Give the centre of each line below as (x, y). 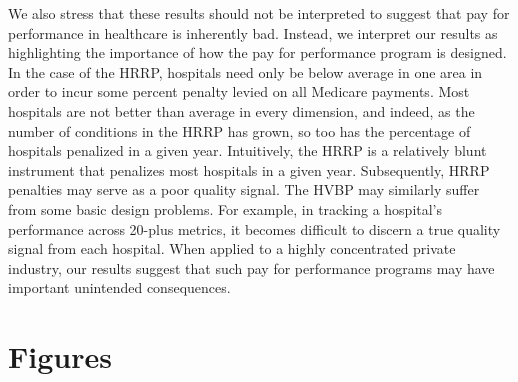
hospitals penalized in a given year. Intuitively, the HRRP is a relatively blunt (247, 150)
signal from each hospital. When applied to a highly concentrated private (232, 248)
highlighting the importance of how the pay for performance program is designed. (257, 52)
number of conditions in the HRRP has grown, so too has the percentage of (239, 130)
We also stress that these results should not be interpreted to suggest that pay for (259, 13)
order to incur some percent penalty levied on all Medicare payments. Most (239, 91)
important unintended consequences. (119, 287)
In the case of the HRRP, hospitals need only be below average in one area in (245, 71)
